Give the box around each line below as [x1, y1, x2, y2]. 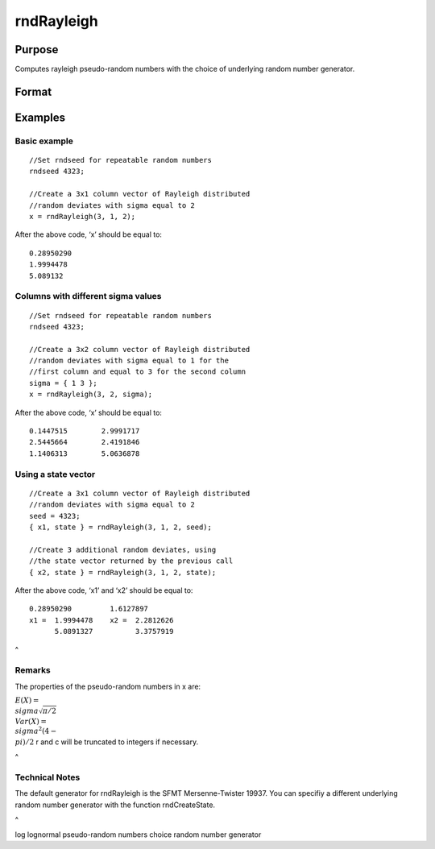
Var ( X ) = [14, 717, 48, 726]
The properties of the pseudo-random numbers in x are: [14, 681, 201, 691]
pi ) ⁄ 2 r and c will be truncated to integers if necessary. [14, 737, 199, 747]
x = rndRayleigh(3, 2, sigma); [29, 390, 153, 399]
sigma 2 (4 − [14, 725, 57, 736]
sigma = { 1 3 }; [29, 379, 97, 387]
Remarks [14, 665, 52, 676]
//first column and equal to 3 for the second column [29, 367, 246, 376]
